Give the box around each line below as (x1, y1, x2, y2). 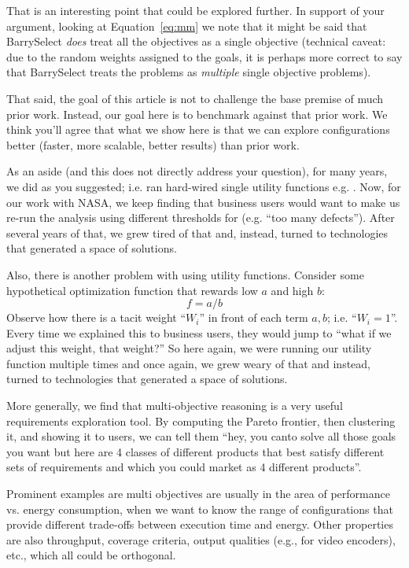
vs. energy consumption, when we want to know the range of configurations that (6, 500, 393, 517)
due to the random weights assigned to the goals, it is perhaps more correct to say (6, 48, 403, 65)
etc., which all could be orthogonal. (6, 547, 176, 563)
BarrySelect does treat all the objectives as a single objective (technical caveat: (6, 33, 386, 50)
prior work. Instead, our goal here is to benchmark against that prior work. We (6, 105, 388, 122)
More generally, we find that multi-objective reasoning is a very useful (6, 397, 343, 414)
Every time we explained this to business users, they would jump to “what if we (6, 324, 392, 341)
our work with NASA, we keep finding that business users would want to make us (6, 194, 400, 210)
